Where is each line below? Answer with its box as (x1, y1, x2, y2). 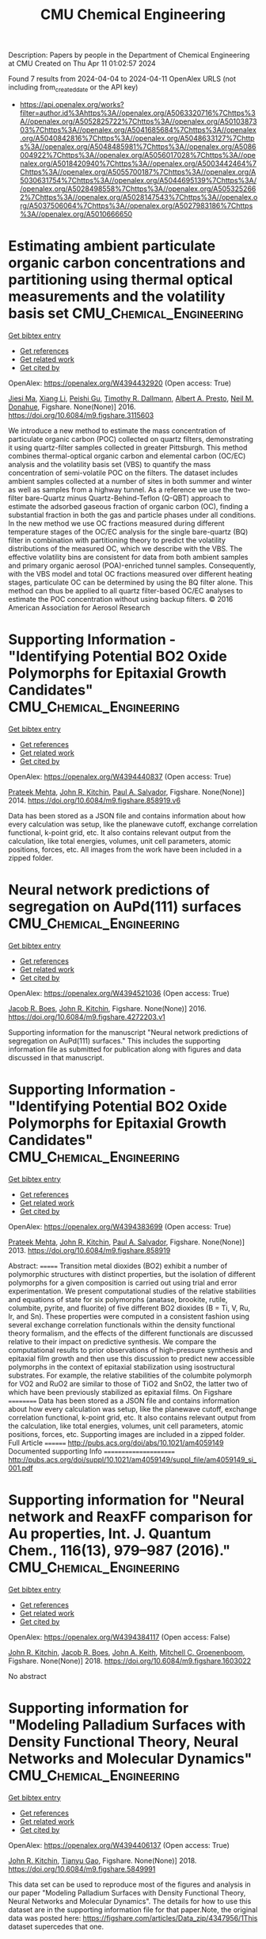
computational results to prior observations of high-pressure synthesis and (8, 1345, 253, 1355)
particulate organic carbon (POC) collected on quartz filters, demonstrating (8, 434, 253, 443)
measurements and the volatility (8, 288, 226, 306)
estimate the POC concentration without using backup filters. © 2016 (8, 594, 234, 604)
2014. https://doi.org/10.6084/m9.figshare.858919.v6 (8, 795, 180, 805)
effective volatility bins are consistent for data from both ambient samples (8, 552, 249, 561)
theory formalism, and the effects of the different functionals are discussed (8, 1328, 253, 1338)
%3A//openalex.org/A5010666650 (19, 209, 133, 219)
